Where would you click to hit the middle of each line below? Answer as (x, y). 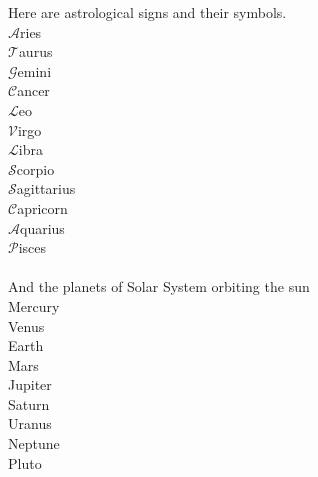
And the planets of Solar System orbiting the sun (159, 286)
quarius (42, 227)
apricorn (42, 207)
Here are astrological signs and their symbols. (147, 12)
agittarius (46, 188)
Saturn (29, 403)
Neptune (34, 443)
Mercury (34, 305)
